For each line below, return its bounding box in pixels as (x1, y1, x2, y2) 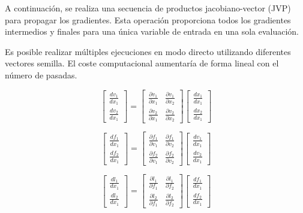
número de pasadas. (5, 68, 77, 81)
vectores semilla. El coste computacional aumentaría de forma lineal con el (5, 57, 279, 69)
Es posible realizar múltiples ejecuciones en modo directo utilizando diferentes (5, 45, 291, 57)
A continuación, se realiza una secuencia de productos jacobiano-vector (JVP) (5, 2, 291, 14)
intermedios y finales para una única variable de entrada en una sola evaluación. (5, 25, 299, 38)
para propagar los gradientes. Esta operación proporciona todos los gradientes (5, 13, 291, 26)
